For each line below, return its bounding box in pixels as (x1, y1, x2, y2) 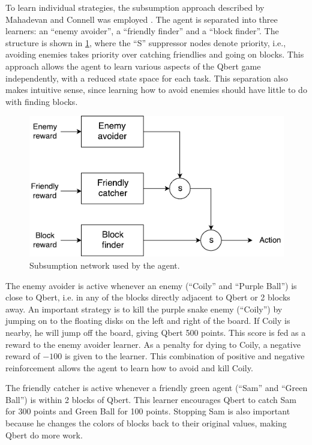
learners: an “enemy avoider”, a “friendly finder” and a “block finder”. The (5, 25, 279, 37)
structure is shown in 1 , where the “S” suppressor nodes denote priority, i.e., (5, 36, 286, 49)
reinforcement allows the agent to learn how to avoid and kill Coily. (5, 361, 253, 374)
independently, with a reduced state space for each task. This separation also (5, 71, 288, 84)
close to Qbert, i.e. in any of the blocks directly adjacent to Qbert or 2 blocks (5, 291, 290, 303)
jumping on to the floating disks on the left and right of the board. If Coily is (5, 314, 290, 327)
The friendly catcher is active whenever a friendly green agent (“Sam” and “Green (5, 381, 308, 394)
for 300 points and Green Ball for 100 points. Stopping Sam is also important (5, 405, 290, 417)
